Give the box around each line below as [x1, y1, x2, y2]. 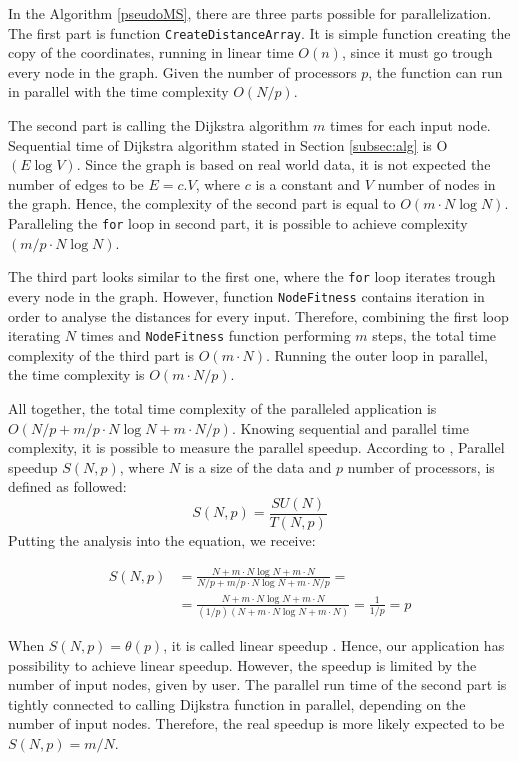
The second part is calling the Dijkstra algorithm [8, 115, 309, 136]
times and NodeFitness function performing [80, 325, 351, 346]
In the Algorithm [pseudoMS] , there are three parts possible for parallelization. [8, 3, 492, 23]
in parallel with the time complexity [8, 81, 229, 102]
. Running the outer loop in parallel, [266, 344, 488, 365]
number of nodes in [377, 173, 496, 194]
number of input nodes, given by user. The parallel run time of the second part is [8, 674, 507, 695]
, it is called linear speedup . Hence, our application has [163, 634, 505, 655]
